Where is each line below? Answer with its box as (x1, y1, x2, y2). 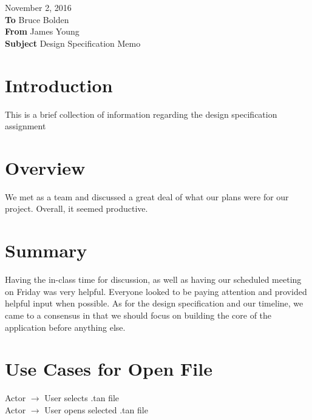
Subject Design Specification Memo (5, 36, 141, 49)
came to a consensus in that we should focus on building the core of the (5, 308, 272, 321)
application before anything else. (5, 320, 126, 333)
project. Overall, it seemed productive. (5, 202, 148, 215)
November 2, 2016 (5, 1, 72, 13)
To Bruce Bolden (5, 13, 69, 25)
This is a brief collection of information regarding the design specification (5, 107, 277, 120)
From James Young (5, 25, 80, 38)
